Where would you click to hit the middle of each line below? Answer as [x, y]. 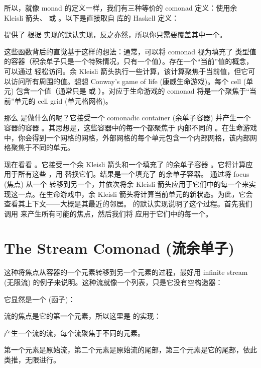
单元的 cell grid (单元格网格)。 [63, 100]
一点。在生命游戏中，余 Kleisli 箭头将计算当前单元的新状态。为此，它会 [135, 194]
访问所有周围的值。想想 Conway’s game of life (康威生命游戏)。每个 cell [126, 81]
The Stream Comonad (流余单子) [119, 248]
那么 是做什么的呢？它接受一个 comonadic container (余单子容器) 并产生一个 [127, 118]
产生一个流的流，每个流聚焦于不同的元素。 [74, 333]
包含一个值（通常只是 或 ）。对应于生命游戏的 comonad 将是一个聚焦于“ [133, 91]
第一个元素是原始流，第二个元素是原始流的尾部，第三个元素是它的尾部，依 [127, 350]
